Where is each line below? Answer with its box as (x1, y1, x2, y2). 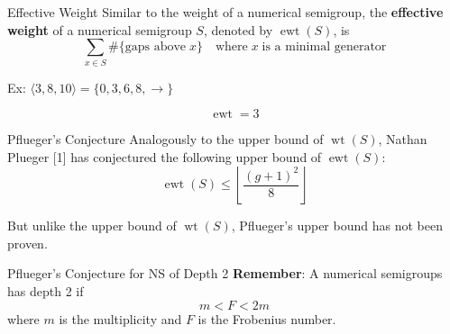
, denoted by (203, 20, 273, 39)
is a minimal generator (262, 41, 387, 54)
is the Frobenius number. (197, 309, 336, 328)
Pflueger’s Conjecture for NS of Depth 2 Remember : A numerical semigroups (7, 264, 443, 283)
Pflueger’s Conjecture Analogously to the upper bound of (7, 130, 324, 149)
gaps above (124, 41, 187, 54)
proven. (7, 233, 48, 252)
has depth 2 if (7, 282, 84, 301)
